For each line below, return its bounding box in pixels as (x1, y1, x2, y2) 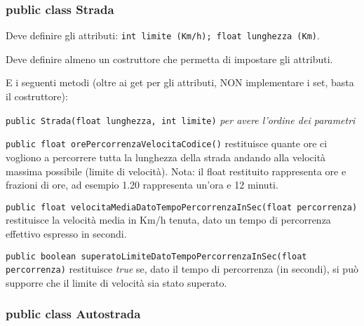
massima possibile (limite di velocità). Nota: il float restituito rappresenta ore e (6, 163, 346, 178)
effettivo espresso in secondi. (6, 226, 127, 240)
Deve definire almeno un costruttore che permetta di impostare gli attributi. (6, 51, 333, 66)
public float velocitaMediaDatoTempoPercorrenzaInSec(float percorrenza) (6, 202, 358, 212)
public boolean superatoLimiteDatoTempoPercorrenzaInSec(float (6, 251, 307, 262)
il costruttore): (6, 89, 68, 104)
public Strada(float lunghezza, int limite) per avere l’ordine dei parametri (6, 112, 356, 127)
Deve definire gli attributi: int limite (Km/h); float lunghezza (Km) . (6, 28, 320, 43)
